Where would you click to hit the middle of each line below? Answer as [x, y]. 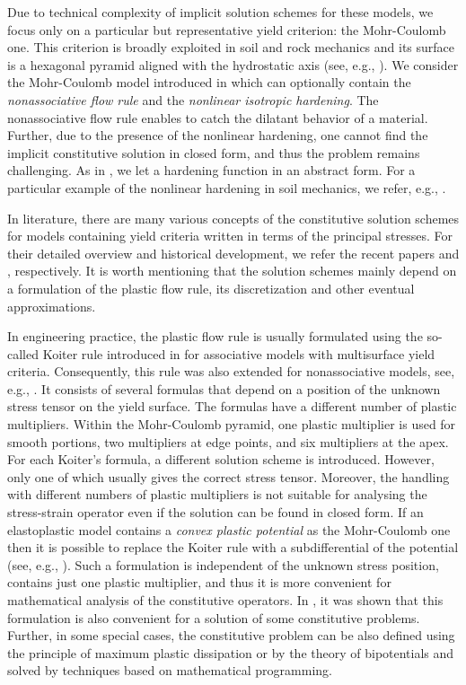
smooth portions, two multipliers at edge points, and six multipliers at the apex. [228, 441]
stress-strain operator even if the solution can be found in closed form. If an [215, 512]
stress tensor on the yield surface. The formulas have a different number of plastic [232, 406]
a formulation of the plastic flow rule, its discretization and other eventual [211, 288]
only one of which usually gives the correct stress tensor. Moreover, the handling [229, 476]
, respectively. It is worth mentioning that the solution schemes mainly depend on [232, 271]
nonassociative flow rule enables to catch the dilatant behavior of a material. [218, 117]
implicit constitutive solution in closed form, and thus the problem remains [214, 152]
